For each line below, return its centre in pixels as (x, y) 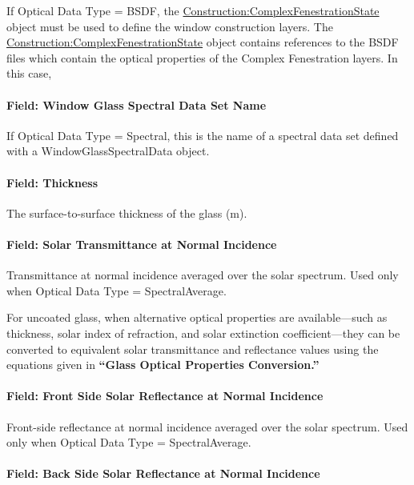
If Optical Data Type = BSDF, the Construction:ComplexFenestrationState (193, 10)
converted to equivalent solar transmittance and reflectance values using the (193, 349)
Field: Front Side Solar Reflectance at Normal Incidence (165, 396)
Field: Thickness (52, 182)
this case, (29, 73)
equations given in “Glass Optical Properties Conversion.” (163, 365)
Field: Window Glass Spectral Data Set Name (137, 104)
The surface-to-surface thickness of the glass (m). (127, 212)
